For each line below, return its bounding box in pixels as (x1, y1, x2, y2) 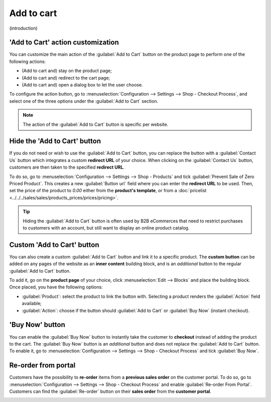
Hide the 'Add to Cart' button (9, 137, 101, 145)
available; (22, 300, 42, 306)
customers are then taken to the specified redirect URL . (9, 164, 125, 171)
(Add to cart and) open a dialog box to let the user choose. (22, 82, 143, 88)
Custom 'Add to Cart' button (9, 240, 99, 249)
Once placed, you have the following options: (9, 284, 103, 290)
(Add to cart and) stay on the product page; (22, 68, 112, 74)
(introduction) (9, 25, 38, 31)
